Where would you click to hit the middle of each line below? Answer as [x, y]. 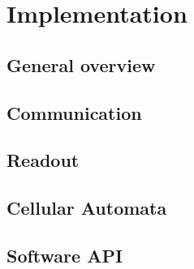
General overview [81, 64]
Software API [65, 255]
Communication [74, 112]
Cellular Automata [87, 208]
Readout [43, 160]
